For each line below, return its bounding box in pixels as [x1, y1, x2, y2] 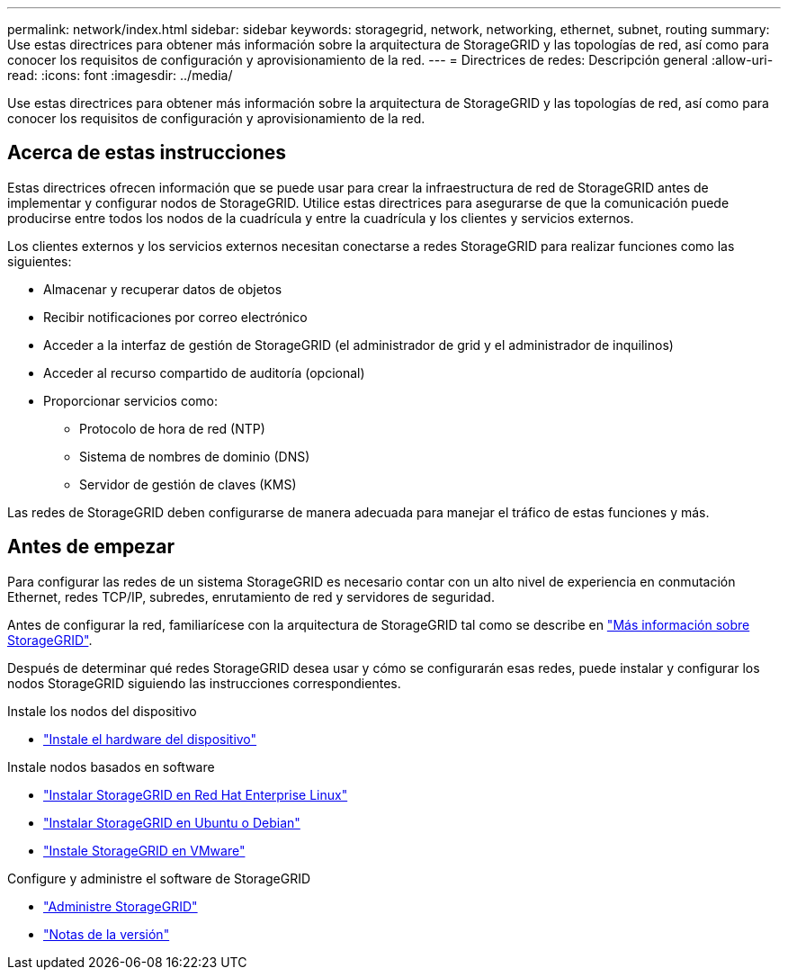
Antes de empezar [7, 535, 175, 559]
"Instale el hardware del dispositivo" [43, 731, 257, 747]
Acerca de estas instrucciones [7, 141, 287, 165]
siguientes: [7, 253, 72, 269]
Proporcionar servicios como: [43, 392, 218, 408]
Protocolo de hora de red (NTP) [79, 420, 265, 436]
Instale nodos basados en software [7, 758, 215, 775]
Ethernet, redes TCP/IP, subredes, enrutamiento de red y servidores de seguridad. [7, 588, 495, 605]
